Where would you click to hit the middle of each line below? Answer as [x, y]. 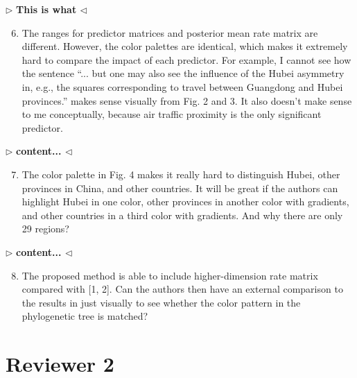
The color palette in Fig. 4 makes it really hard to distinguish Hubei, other [181, 174]
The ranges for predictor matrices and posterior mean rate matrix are [170, 32]
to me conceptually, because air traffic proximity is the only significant [172, 114]
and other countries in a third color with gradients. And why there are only [182, 215]
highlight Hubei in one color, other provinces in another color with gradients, [185, 201]
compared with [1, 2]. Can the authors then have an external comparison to [182, 289]
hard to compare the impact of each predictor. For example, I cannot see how [186, 59]
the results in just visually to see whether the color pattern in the [161, 302]
